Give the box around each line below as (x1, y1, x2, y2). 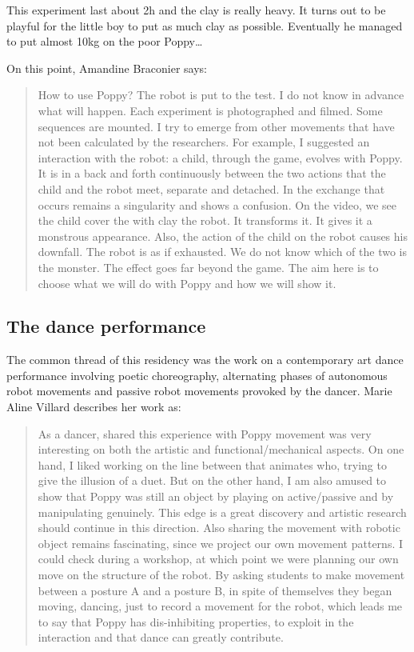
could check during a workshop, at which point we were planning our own (38, 550, 399, 567)
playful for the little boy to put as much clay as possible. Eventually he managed (6, 17, 403, 34)
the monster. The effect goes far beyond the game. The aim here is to (38, 258, 379, 275)
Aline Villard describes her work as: (6, 398, 181, 415)
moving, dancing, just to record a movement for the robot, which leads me (38, 598, 403, 614)
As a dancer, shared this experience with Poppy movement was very (38, 425, 372, 442)
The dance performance (6, 314, 206, 338)
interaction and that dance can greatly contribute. (38, 629, 284, 646)
